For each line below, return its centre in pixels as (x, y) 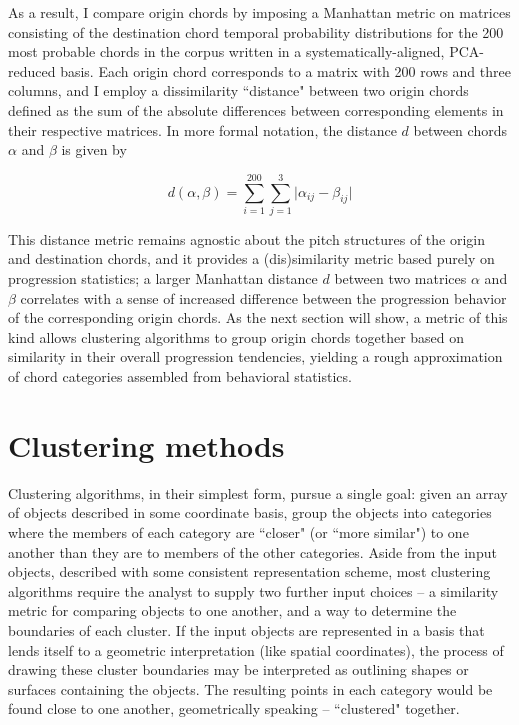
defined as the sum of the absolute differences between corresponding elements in (256, 109)
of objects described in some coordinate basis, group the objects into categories (250, 512)
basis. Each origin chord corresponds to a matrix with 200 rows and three (285, 70)
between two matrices (400, 278)
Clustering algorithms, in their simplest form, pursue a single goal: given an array (258, 492)
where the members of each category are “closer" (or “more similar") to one (238, 531)
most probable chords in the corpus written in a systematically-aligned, (226, 51)
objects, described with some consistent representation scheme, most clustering (249, 571)
